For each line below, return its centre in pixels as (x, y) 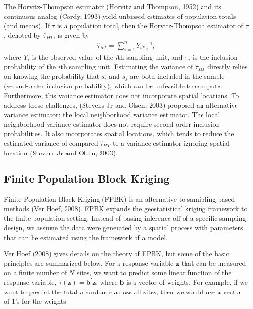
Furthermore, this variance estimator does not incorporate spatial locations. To (122, 95)
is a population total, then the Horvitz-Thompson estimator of (150, 26)
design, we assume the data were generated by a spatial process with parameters (124, 228)
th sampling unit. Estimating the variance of (127, 66)
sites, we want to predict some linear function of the (154, 272)
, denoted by (23, 35)
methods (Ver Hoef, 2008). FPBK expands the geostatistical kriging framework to (126, 208)
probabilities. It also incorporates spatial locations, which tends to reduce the (119, 133)
